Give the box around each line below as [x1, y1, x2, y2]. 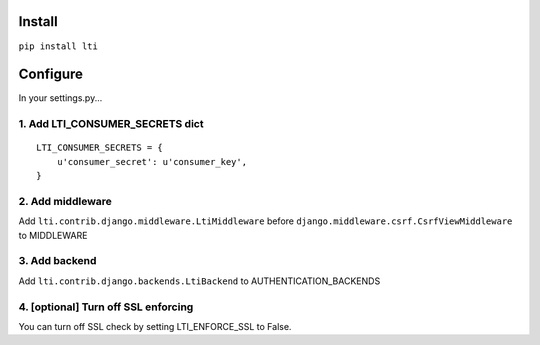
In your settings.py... [18, 92, 103, 104]
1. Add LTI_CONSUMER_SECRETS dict [18, 117, 204, 131]
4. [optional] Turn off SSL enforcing [18, 300, 194, 314]
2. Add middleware [18, 194, 112, 208]
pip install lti [18, 40, 99, 52]
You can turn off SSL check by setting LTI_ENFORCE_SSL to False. [18, 320, 292, 332]
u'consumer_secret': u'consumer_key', [56, 156, 248, 167]
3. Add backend [18, 254, 97, 268]
